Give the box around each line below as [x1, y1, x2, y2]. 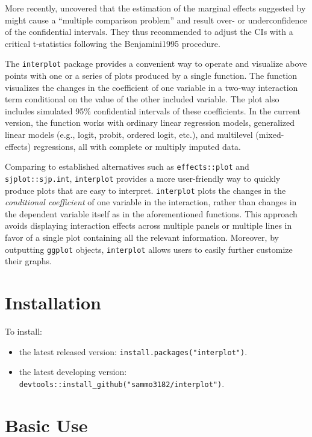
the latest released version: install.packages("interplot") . [19, 345, 248, 358]
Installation [5, 290, 101, 314]
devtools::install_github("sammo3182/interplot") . [19, 377, 225, 389]
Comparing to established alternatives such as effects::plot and [5, 160, 249, 173]
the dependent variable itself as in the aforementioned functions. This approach [5, 207, 298, 220]
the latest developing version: [19, 365, 127, 378]
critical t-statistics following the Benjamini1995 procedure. [5, 37, 220, 49]
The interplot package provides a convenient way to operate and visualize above [5, 57, 307, 70]
